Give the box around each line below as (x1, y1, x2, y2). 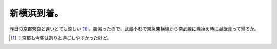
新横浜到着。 (9, 8, 64, 19)
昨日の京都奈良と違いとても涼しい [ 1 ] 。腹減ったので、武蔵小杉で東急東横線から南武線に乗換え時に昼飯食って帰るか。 (9, 26, 259, 32)
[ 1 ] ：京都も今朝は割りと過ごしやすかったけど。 (11, 35, 112, 41)
